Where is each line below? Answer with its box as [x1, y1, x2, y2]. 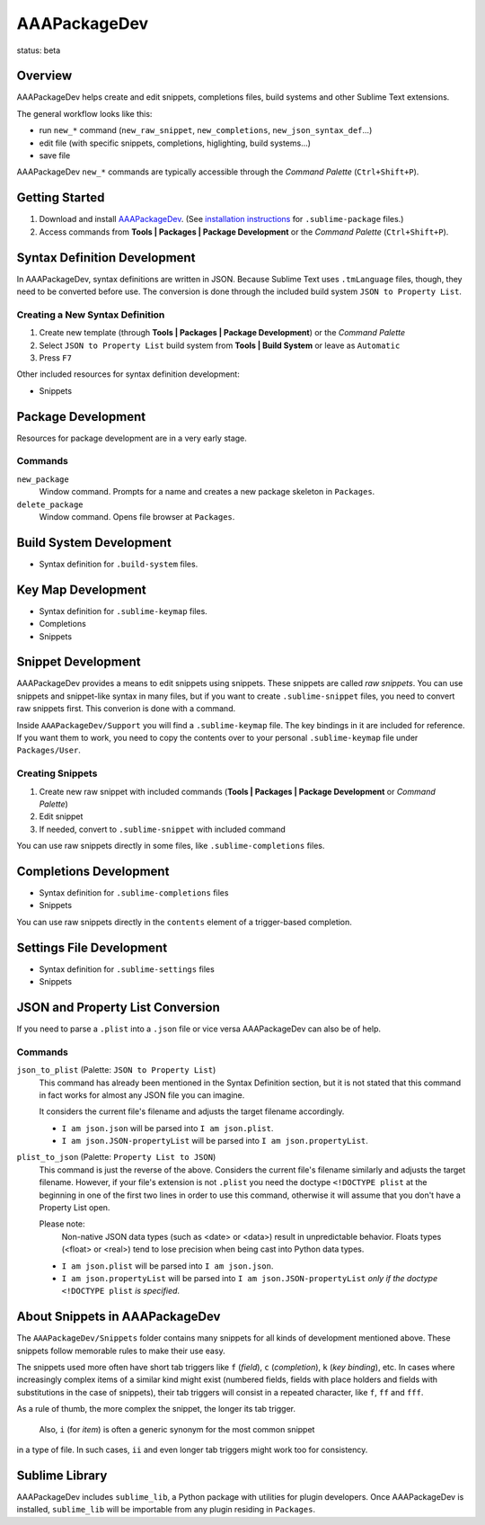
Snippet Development [16, 655, 141, 670]
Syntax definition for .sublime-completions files [39, 887, 229, 898]
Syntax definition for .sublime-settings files [39, 963, 215, 975]
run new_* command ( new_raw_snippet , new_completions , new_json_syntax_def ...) [39, 125, 373, 136]
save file [39, 150, 71, 161]
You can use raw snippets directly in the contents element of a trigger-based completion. [16, 916, 352, 927]
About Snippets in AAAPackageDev [16, 1309, 221, 1324]
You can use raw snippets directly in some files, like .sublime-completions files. [16, 841, 325, 852]
